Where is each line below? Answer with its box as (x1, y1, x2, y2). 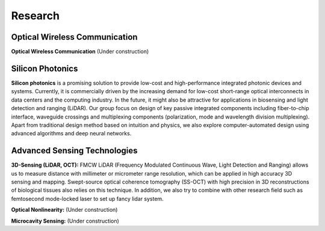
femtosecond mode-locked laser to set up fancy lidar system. (11, 195, 164, 202)
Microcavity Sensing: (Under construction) (11, 217, 120, 224)
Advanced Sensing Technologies (11, 146, 138, 156)
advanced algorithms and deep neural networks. (11, 130, 132, 137)
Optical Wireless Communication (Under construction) (11, 48, 149, 55)
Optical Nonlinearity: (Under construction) (11, 206, 118, 214)
